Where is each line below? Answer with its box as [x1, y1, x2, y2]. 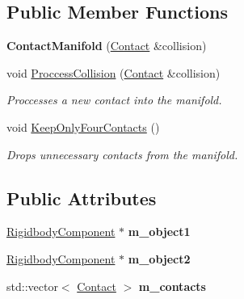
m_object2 [128, 250, 191, 267]
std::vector [6, 277, 58, 294]
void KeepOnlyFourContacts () [6, 118, 160, 135]
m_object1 [128, 223, 191, 240]
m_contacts [138, 277, 206, 294]
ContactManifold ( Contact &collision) [6, 37, 207, 54]
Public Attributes [6, 185, 157, 210]
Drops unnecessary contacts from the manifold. [6, 145, 238, 162]
